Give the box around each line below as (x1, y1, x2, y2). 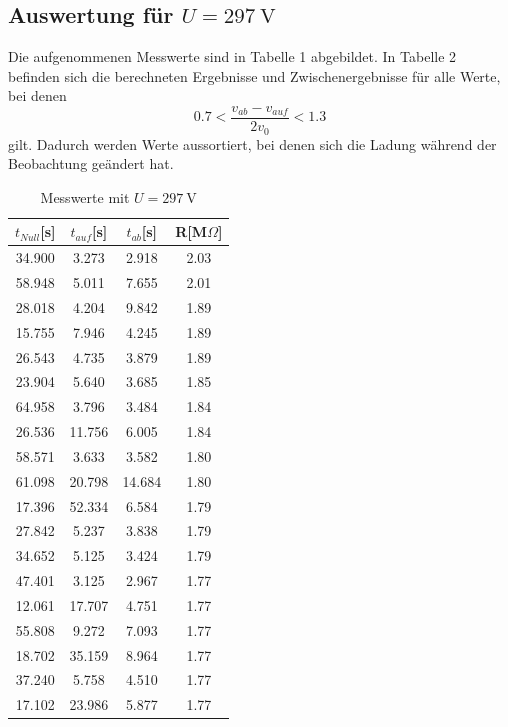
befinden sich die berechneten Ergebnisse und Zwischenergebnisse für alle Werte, (8, 65, 501, 86)
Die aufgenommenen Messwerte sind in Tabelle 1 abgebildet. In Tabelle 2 (8, 46, 457, 67)
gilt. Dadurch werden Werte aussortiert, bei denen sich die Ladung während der (8, 133, 497, 154)
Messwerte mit (40, 186, 130, 207)
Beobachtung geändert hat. (8, 153, 174, 174)
